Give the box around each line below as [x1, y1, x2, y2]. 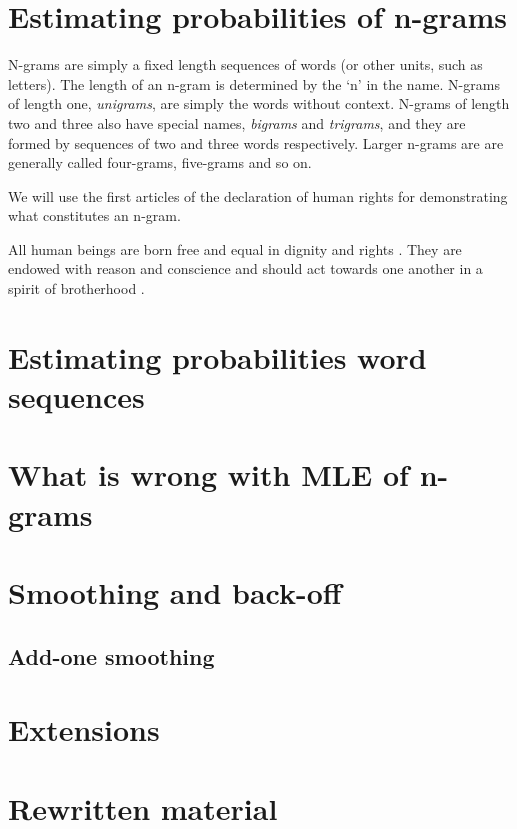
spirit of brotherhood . [8, 278, 145, 299]
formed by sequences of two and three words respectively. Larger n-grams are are [8, 132, 504, 153]
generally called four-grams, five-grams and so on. [8, 152, 312, 173]
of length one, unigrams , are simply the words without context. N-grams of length [8, 93, 510, 114]
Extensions [8, 709, 160, 750]
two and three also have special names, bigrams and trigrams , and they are [8, 112, 466, 133]
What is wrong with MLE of [8, 454, 409, 495]
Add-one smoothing [8, 640, 215, 671]
